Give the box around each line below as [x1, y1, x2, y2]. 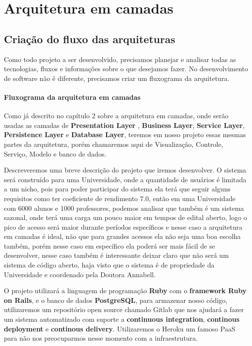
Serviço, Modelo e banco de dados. [4, 148, 107, 158]
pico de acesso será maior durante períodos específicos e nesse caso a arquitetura [4, 221, 243, 232]
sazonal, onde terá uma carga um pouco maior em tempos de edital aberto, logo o [4, 212, 247, 222]
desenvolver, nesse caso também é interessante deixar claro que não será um [4, 250, 229, 260]
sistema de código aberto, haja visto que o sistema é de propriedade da [4, 260, 215, 270]
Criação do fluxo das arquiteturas [4, 31, 175, 46]
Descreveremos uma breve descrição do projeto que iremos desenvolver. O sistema [4, 165, 246, 175]
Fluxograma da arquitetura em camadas [4, 92, 141, 102]
